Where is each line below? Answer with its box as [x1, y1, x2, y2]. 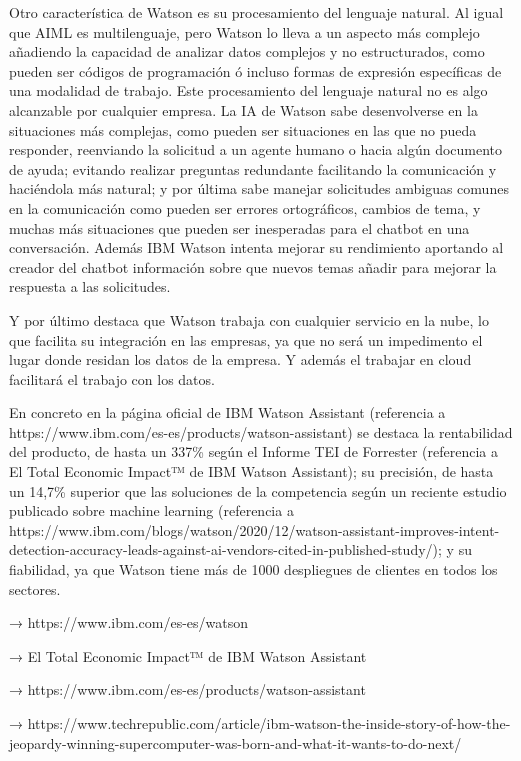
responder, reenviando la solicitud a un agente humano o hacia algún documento [9, 139, 503, 160]
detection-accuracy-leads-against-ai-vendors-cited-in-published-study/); [9, 539, 442, 560]
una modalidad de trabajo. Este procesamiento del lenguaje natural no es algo [9, 80, 488, 101]
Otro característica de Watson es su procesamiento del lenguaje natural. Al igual [9, 2, 504, 22]
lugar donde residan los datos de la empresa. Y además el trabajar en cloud [9, 349, 472, 370]
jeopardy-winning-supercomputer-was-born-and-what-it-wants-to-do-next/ [9, 732, 462, 753]
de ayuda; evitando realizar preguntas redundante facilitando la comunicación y [9, 158, 497, 179]
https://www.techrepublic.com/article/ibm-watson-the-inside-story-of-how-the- [27, 713, 511, 733]
